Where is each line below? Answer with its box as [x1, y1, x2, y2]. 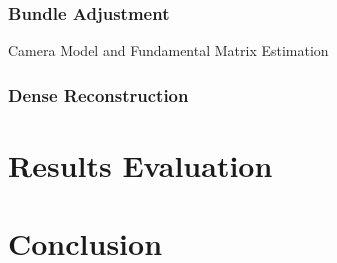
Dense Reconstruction [8, 82, 189, 107]
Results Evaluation [8, 144, 273, 185]
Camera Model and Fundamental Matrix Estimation [8, 40, 329, 61]
